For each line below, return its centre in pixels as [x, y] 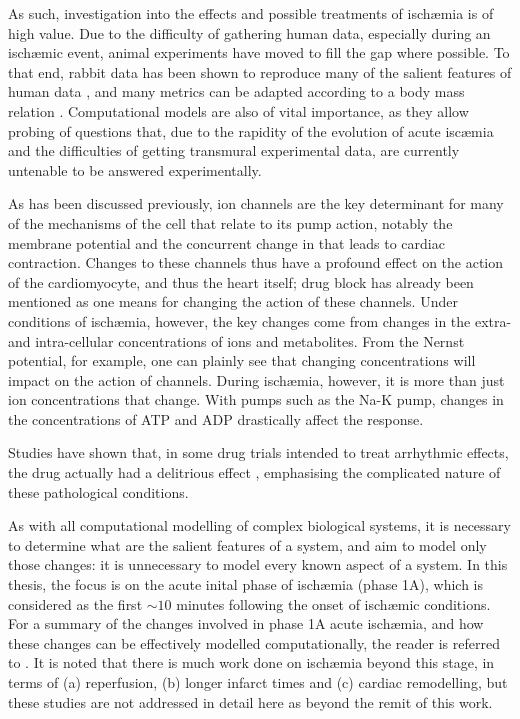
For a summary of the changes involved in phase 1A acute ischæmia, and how [246, 623]
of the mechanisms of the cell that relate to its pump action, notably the [230, 222]
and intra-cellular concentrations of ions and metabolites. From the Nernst [236, 340]
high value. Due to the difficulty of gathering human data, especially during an [249, 32]
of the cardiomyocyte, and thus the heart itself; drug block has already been [241, 281]
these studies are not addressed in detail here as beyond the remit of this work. [250, 701]
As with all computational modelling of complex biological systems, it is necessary [259, 525]
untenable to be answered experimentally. [135, 169]
